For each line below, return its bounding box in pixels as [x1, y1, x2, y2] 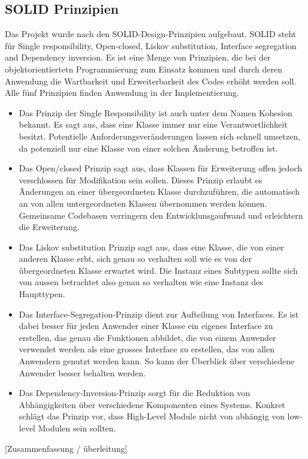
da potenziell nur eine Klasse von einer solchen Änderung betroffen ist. [19, 141, 278, 154]
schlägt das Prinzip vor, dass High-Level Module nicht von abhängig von [19, 410, 285, 422]
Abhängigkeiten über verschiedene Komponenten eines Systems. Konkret [19, 398, 285, 410]
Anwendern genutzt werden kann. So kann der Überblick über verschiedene [19, 355, 295, 367]
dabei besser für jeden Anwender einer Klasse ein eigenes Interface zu [19, 319, 273, 332]
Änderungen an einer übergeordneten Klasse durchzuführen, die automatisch [19, 185, 300, 198]
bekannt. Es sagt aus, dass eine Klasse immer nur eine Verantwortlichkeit [19, 118, 288, 131]
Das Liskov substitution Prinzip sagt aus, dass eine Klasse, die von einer [19, 240, 284, 253]
